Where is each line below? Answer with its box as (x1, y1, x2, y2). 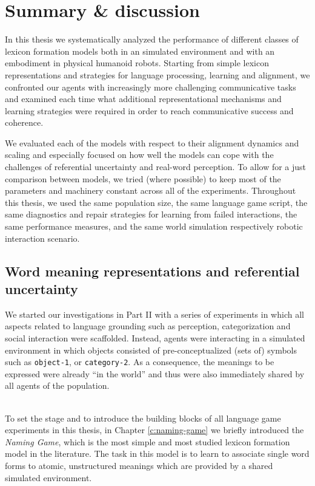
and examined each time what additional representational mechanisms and (5, 92, 282, 105)
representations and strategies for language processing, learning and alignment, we (5, 68, 310, 81)
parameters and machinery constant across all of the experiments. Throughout (5, 184, 296, 197)
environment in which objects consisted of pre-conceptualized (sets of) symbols (5, 343, 297, 356)
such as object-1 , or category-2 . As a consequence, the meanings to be (5, 355, 274, 368)
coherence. (5, 116, 44, 129)
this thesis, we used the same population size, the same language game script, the (5, 196, 308, 208)
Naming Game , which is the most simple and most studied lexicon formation (5, 435, 290, 448)
